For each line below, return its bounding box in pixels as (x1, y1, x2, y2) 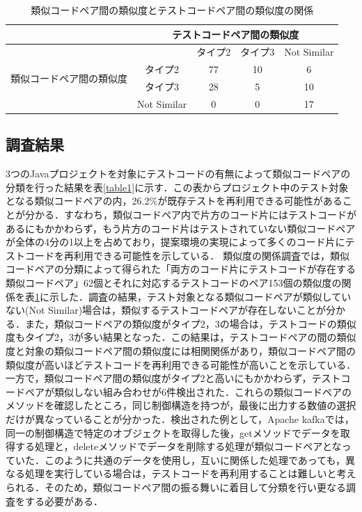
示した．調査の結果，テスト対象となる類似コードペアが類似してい (49, 289, 352, 303)
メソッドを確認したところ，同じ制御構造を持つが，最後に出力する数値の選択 (6, 398, 356, 413)
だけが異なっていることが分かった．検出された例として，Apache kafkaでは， (6, 411, 354, 426)
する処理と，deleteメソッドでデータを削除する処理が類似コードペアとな (15, 439, 342, 454)
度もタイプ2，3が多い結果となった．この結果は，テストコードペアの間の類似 (6, 330, 356, 344)
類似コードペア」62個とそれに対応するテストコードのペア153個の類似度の (6, 275, 342, 290)
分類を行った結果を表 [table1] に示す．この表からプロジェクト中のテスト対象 (6, 179, 349, 194)
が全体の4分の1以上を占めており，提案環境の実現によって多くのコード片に (6, 234, 345, 249)
